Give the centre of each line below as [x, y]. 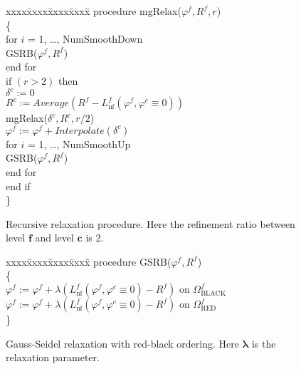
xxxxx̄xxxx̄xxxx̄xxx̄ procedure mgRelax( [94, 11]
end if [18, 186]
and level [54, 238]
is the [264, 343]
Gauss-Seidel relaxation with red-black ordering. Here [122, 343]
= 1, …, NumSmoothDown [85, 39]
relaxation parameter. [53, 357]
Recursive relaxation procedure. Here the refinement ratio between [150, 223]
